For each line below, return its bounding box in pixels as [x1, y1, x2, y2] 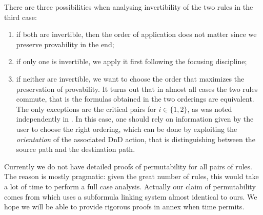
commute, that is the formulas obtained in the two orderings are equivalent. [16, 93, 254, 104]
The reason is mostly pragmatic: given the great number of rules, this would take [4, 171, 259, 182]
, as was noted [187, 103, 232, 114]
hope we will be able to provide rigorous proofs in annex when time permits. [4, 201, 245, 212]
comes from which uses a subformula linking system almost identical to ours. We [4, 191, 257, 202]
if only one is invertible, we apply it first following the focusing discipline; [16, 56, 247, 67]
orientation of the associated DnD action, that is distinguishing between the [16, 133, 255, 144]
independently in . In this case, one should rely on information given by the [16, 113, 254, 124]
